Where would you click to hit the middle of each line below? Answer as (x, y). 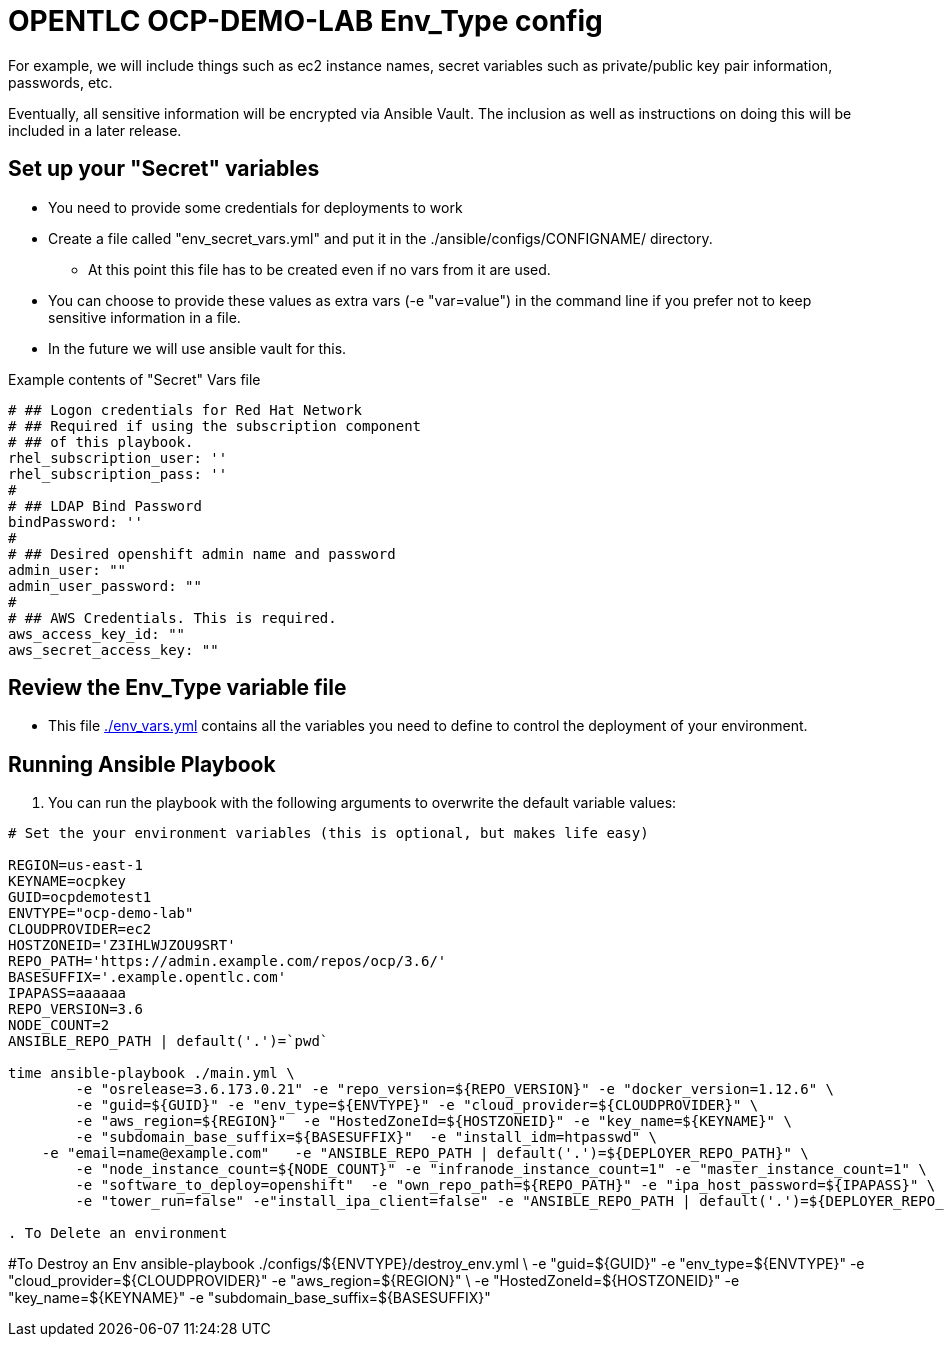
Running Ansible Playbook (142, 764)
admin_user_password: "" (105, 585)
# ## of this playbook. (101, 441)
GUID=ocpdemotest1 (80, 897)
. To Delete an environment (118, 1233)
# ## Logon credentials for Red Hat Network (185, 409)
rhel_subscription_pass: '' (118, 473)
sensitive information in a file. (144, 317)
